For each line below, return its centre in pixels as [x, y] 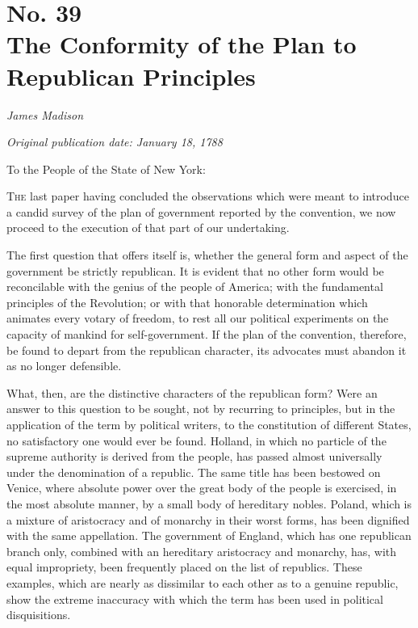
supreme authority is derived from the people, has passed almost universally [194, 456]
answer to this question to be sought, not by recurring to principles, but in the [201, 409]
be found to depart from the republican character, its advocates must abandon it [207, 350]
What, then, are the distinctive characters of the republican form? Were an [192, 392]
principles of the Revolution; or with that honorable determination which [187, 302]
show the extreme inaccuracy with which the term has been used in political [195, 598]
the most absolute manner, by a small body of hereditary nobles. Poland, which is [209, 503]
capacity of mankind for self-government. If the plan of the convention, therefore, [207, 334]
